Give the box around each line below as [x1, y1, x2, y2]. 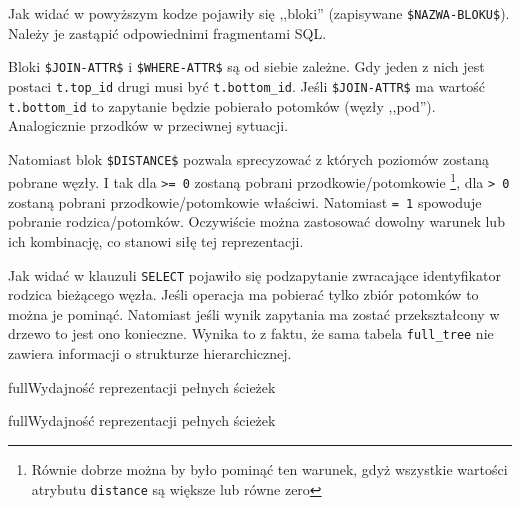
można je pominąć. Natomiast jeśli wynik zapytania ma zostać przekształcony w [8, 303, 500, 324]
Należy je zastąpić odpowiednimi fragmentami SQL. [8, 22, 327, 43]
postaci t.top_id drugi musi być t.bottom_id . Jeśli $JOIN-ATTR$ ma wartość [8, 75, 486, 96]
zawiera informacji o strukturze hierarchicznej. [8, 343, 292, 364]
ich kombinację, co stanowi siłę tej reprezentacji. [8, 231, 304, 252]
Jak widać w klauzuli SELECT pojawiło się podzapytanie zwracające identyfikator [8, 264, 501, 285]
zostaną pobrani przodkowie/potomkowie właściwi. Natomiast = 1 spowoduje [8, 191, 482, 212]
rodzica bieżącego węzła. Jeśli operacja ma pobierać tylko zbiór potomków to [8, 284, 479, 305]
